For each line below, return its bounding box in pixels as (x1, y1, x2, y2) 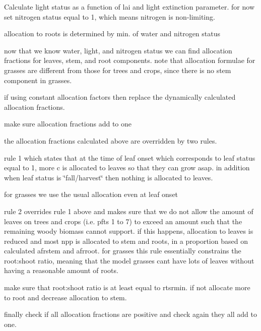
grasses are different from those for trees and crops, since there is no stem (4, 64, 231, 75)
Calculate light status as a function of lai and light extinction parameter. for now (4, 2, 254, 12)
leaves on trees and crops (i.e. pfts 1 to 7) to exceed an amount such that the (4, 216, 242, 226)
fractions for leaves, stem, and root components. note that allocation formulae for (4, 55, 255, 65)
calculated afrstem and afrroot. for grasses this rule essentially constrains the (4, 245, 241, 256)
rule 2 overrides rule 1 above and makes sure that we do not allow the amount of (4, 206, 253, 216)
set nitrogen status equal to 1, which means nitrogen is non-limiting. (4, 11, 215, 22)
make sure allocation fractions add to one (4, 118, 132, 129)
